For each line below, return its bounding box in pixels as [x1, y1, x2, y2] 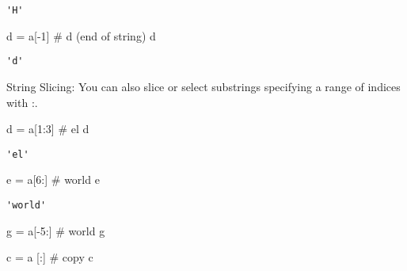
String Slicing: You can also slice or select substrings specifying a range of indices [6, 78, 401, 94]
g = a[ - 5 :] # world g [6, 222, 105, 239]
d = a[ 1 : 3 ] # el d [6, 120, 89, 137]
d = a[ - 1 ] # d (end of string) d [6, 27, 156, 44]
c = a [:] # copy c [6, 249, 93, 265]
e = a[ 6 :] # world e [6, 171, 100, 188]
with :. [6, 94, 38, 110]
